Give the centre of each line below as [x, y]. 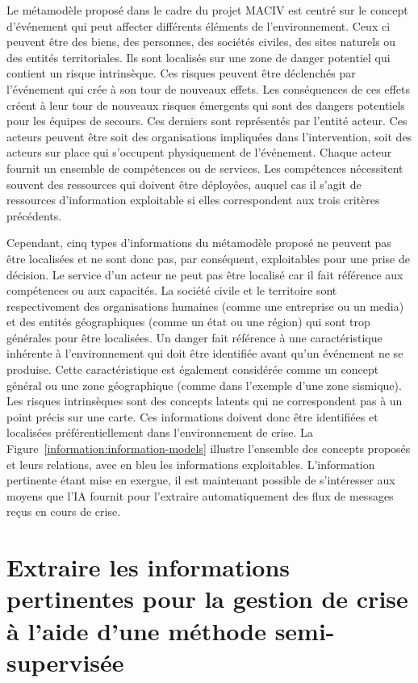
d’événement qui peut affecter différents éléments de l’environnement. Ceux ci [199, 25]
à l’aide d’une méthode [136, 630]
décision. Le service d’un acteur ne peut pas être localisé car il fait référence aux [205, 274]
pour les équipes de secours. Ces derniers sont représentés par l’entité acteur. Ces [207, 121]
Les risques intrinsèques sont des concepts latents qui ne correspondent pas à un [205, 401]
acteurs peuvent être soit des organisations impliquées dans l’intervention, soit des [209, 136]
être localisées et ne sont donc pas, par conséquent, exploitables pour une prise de [208, 258]
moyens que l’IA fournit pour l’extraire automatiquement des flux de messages [200, 495]
